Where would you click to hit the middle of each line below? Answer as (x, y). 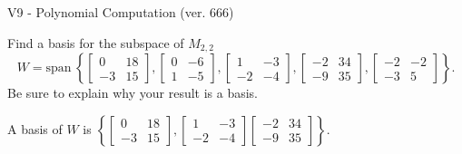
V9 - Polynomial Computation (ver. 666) (121, 12)
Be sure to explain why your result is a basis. (133, 93)
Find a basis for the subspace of (96, 42)
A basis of (35, 128)
